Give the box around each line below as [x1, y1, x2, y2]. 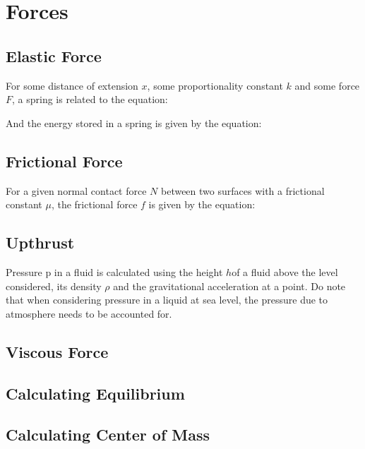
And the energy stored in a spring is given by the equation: [6, 115, 262, 130]
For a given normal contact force [6, 183, 147, 198]
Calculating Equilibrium [6, 382, 185, 404]
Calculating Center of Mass [6, 424, 210, 445]
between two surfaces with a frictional [160, 183, 325, 198]
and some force [294, 78, 360, 92]
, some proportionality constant [147, 78, 283, 92]
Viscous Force [6, 340, 109, 362]
